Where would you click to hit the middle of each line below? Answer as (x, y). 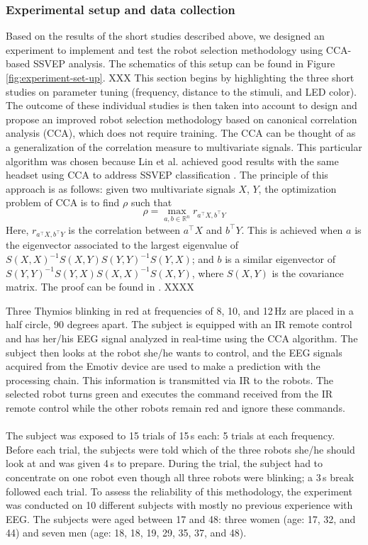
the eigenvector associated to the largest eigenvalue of (122, 245)
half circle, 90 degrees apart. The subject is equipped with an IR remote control (179, 324)
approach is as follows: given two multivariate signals (121, 188)
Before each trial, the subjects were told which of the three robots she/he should (180, 449)
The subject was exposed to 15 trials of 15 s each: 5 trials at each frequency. (171, 436)
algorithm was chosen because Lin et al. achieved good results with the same (172, 161)
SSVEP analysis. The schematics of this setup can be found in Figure (184, 63)
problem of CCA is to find (63, 202)
